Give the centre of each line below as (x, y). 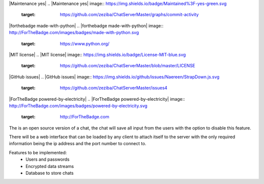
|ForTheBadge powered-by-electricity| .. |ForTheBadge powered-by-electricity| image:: (97, 99)
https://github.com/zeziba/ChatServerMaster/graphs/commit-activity (129, 15)
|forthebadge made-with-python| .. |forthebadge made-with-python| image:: (86, 26)
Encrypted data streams (50, 166)
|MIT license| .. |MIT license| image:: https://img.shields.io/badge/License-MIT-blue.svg (97, 55)
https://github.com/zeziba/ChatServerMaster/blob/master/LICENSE (128, 66)
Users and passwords (48, 159)
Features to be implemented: (38, 152)
